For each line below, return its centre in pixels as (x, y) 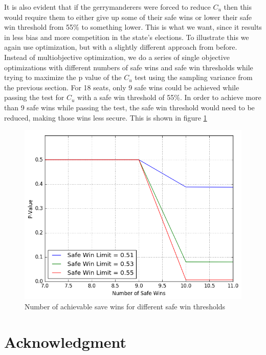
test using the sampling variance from (194, 77)
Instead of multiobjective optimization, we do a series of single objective (117, 57)
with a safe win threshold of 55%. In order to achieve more (169, 97)
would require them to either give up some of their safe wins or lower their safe (128, 17)
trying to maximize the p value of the (63, 77)
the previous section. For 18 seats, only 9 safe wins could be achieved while (122, 87)
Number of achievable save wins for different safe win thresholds (125, 307)
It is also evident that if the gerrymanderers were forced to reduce (107, 7)
